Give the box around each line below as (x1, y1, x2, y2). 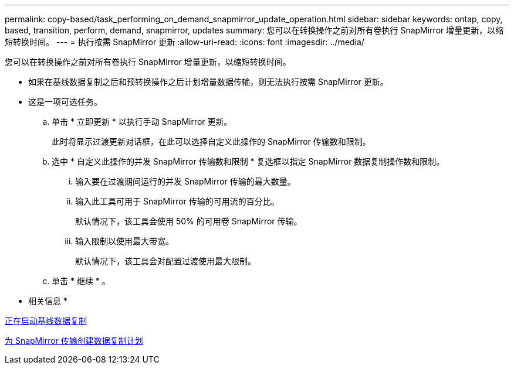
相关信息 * (28, 296, 67, 306)
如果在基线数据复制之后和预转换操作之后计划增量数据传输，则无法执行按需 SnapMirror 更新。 (28, 77, 388, 87)
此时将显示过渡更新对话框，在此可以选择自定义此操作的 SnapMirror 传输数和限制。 (52, 136, 371, 146)
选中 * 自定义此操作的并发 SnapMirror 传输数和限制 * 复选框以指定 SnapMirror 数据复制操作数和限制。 (52, 156, 445, 166)
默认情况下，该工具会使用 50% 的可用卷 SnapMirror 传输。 (75, 216, 302, 226)
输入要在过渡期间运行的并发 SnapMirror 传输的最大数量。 (75, 176, 296, 186)
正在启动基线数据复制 (5, 316, 87, 326)
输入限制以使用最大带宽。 (75, 236, 174, 246)
